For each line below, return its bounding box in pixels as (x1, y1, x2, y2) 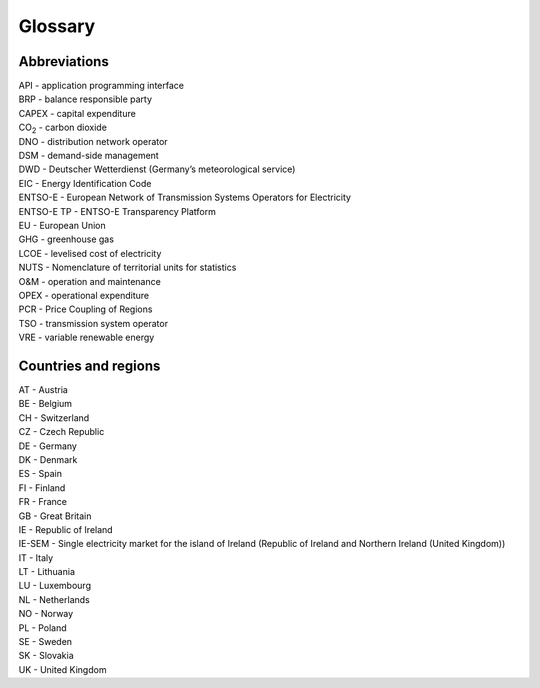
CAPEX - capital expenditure (18, 107, 137, 119)
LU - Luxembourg (18, 580, 92, 592)
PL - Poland (18, 621, 67, 634)
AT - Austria (18, 384, 69, 395)
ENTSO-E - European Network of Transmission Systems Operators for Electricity (18, 191, 352, 204)
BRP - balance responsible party (18, 93, 153, 105)
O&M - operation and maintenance (18, 275, 162, 287)
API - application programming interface (18, 80, 185, 92)
